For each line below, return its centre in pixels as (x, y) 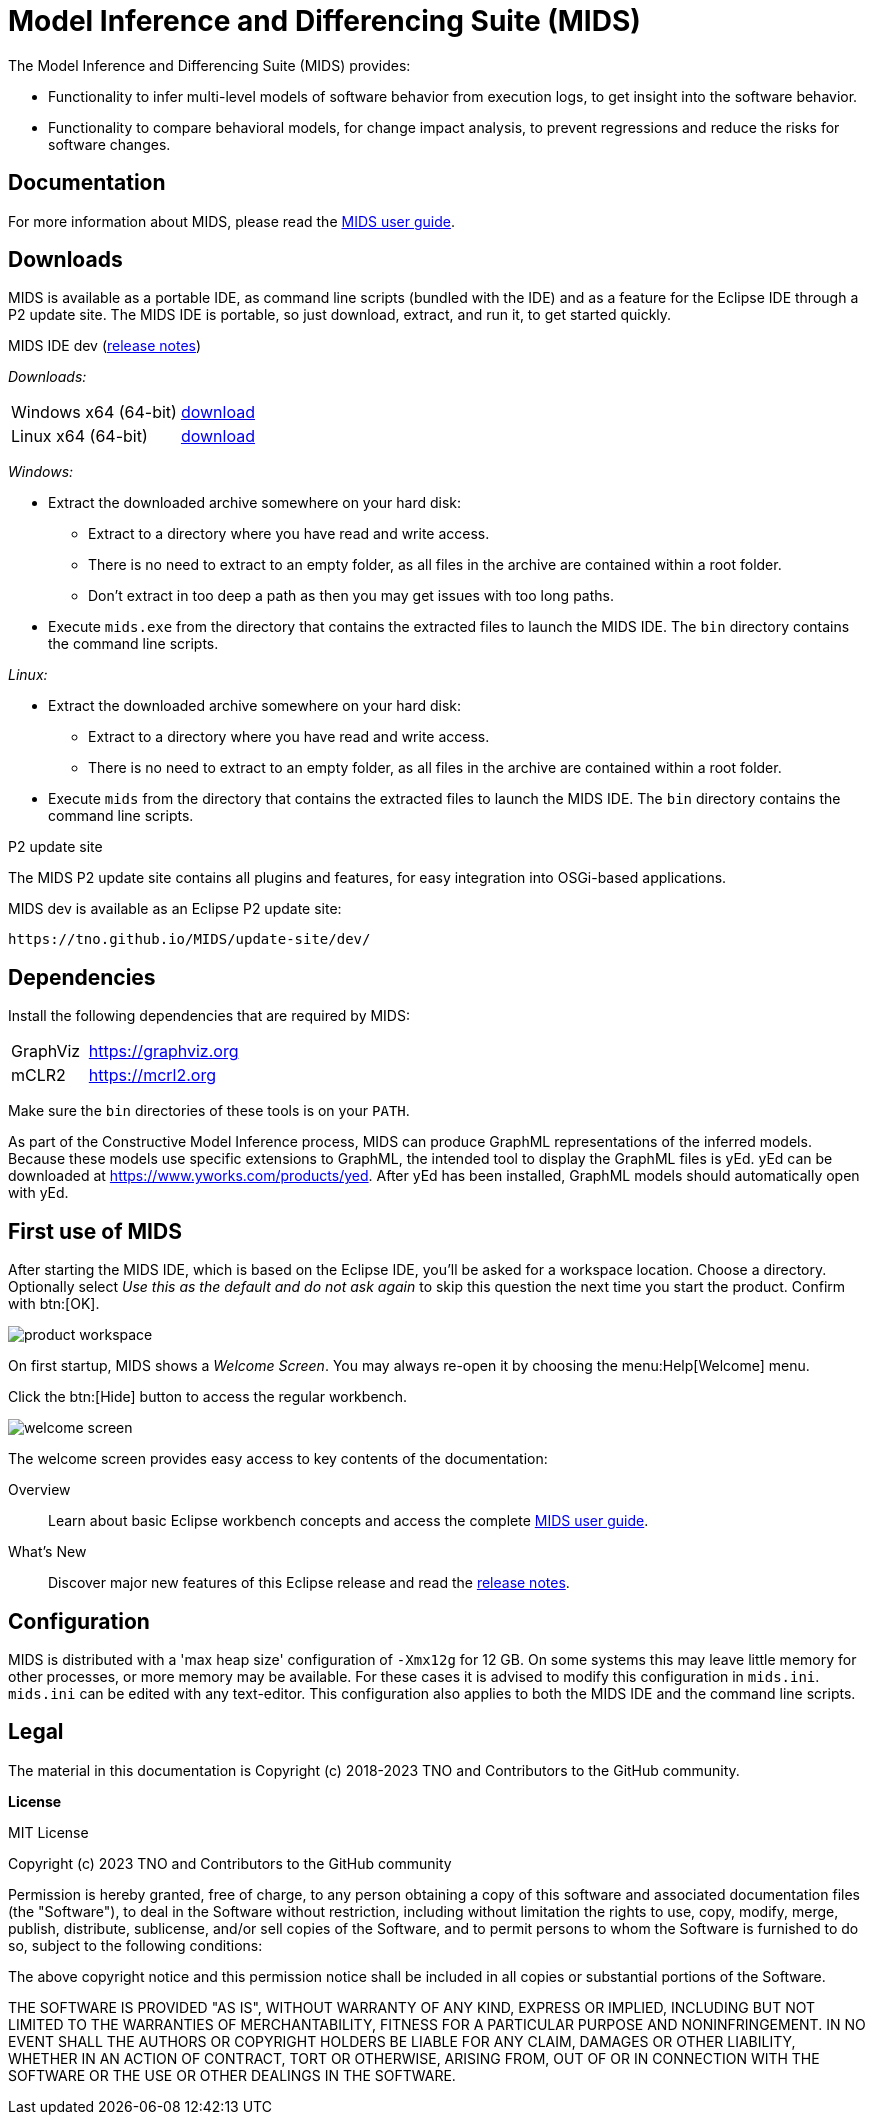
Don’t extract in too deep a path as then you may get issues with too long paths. (351, 596)
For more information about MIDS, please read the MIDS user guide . (232, 221)
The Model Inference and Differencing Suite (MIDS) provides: (209, 65)
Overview (39, 1490)
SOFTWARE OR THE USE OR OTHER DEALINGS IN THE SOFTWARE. (232, 2075)
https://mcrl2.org (152, 1075)
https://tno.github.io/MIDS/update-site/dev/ (189, 939)
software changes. (109, 144)
